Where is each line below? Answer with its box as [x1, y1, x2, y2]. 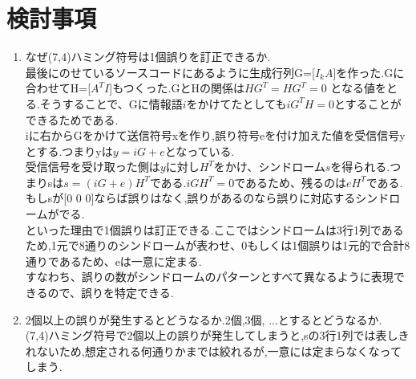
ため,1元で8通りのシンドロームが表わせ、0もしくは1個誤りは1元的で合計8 [25, 237, 410, 254]
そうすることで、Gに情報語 [39, 95, 183, 112]
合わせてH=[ [25, 79, 91, 96]
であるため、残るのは [234, 173, 347, 190]
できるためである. [25, 111, 119, 128]
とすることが [334, 95, 402, 112]
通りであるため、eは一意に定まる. [25, 252, 202, 269]
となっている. [164, 142, 235, 159]
